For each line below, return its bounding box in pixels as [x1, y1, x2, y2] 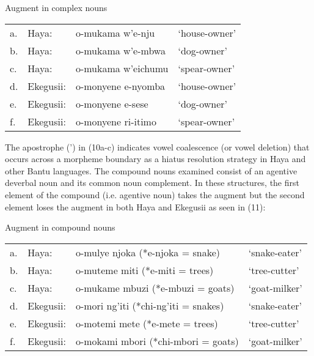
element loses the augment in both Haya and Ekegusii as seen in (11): [5, 200, 266, 213]
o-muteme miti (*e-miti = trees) [75, 262, 214, 277]
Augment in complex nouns [5, 1, 108, 13]
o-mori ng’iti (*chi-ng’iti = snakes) [75, 298, 224, 313]
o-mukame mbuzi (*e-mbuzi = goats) [75, 280, 235, 295]
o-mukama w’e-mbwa [75, 43, 166, 57]
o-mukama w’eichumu [75, 61, 169, 75]
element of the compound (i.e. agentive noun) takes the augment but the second [5, 188, 305, 201]
